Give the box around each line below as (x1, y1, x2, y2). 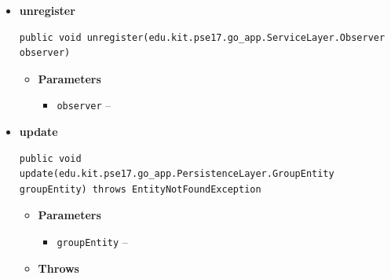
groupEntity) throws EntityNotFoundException (19, 183, 261, 195)
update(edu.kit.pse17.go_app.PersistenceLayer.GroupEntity (19, 168, 334, 180)
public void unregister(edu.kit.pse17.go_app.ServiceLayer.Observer (19, 31, 386, 43)
